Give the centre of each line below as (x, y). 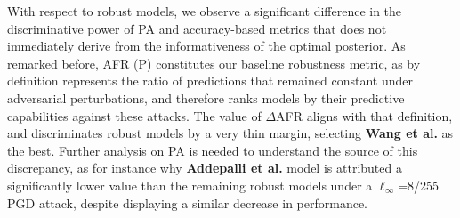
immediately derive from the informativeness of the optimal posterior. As (206, 46)
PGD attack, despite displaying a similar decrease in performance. (188, 202)
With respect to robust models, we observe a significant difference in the (205, 11)
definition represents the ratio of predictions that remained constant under (210, 81)
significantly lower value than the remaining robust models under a (190, 185)
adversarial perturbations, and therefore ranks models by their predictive (206, 97)
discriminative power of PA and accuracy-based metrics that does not (197, 28)
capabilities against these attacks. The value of (134, 115)
